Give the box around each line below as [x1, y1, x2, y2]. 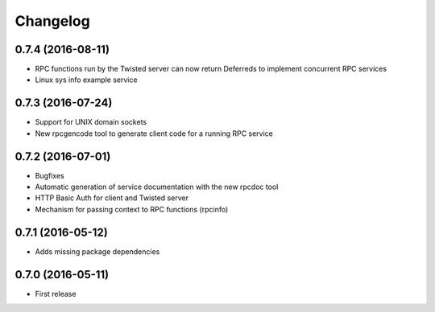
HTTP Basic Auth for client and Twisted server [35, 193, 189, 203]
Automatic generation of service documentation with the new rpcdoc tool [35, 182, 279, 192]
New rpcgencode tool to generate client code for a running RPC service [35, 129, 274, 138]
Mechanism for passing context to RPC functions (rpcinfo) [35, 204, 229, 214]
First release [35, 289, 77, 298]
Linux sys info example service [35, 75, 138, 84]
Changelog [14, 12, 90, 30]
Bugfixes [35, 170, 64, 180]
